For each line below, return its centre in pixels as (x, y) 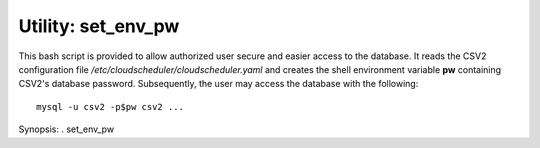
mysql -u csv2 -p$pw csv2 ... (110, 106)
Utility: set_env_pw (99, 26)
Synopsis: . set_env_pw (66, 129)
